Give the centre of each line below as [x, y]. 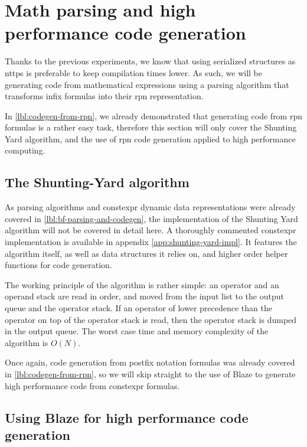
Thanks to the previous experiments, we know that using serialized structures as [150, 61]
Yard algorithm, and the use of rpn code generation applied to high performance [150, 138]
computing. [25, 150]
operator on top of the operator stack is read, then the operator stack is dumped [151, 319]
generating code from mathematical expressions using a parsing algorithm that [147, 84]
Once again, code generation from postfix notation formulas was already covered [150, 362]
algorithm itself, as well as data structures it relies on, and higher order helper [146, 253]
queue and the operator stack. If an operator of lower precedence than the [138, 308]
